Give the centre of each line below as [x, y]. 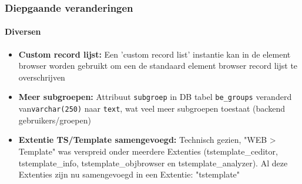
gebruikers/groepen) [55, 120]
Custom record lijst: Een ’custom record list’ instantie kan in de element [155, 54]
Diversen [23, 31]
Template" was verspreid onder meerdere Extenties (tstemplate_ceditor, [148, 151]
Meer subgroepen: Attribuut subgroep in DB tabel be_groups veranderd [155, 97]
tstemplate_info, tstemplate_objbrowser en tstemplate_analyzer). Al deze [153, 163]
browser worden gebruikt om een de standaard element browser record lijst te [158, 66]
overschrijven [42, 77]
